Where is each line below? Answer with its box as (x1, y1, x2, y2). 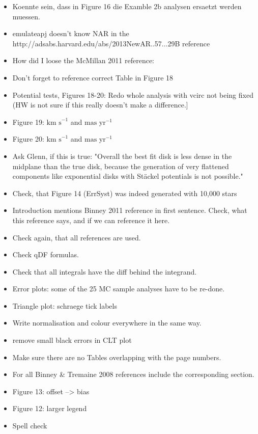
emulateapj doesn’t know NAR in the (12, 28, 129, 39)
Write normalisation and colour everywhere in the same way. (12, 317, 202, 328)
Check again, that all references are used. (12, 232, 141, 242)
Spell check (12, 420, 47, 431)
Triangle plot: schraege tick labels (12, 300, 117, 311)
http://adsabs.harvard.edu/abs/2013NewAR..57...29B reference (12, 38, 210, 48)
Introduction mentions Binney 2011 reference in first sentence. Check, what (12, 205, 247, 215)
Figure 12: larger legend (12, 403, 87, 414)
